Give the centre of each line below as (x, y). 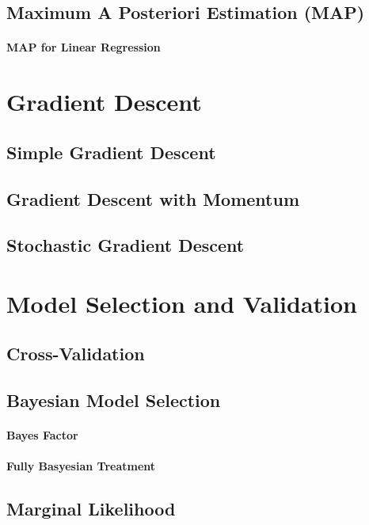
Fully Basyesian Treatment (81, 466)
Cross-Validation (76, 354)
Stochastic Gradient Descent (126, 245)
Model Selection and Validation (182, 303)
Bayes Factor (42, 435)
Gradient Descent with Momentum (153, 198)
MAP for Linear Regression (84, 47)
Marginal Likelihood (91, 509)
